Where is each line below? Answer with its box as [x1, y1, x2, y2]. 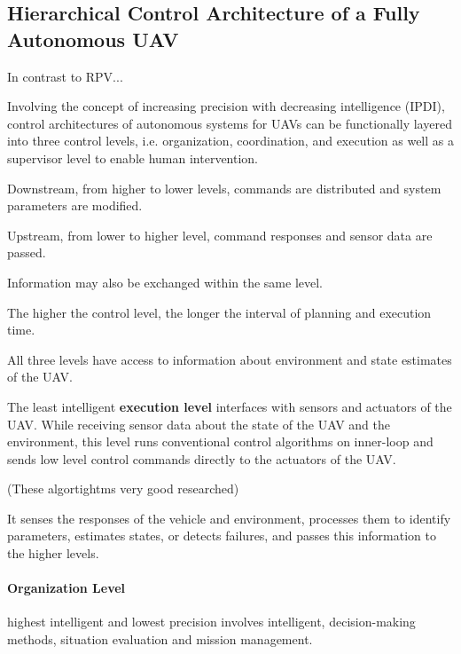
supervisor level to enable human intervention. [7, 148, 259, 167]
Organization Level [7, 579, 126, 597]
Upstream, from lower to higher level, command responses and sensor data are [7, 225, 433, 244]
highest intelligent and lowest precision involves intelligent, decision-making [7, 612, 416, 631]
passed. [7, 243, 46, 262]
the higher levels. [7, 544, 99, 563]
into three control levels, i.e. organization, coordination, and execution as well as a [7, 131, 454, 150]
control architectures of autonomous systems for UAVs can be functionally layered [7, 114, 452, 132]
